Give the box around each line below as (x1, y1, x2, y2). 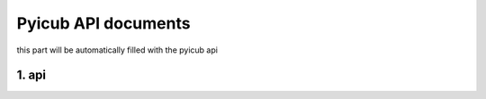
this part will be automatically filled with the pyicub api (16, 45, 218, 55)
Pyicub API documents (16, 13, 191, 33)
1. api (16, 68, 47, 83)
